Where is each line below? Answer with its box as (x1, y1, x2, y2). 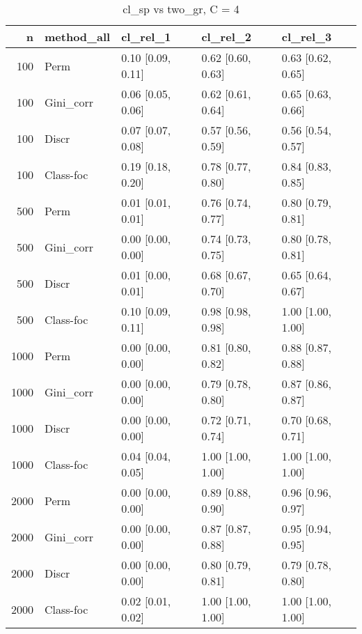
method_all (45, 29, 111, 45)
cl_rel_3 (281, 29, 332, 45)
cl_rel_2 (201, 29, 251, 45)
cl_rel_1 (121, 29, 171, 45)
